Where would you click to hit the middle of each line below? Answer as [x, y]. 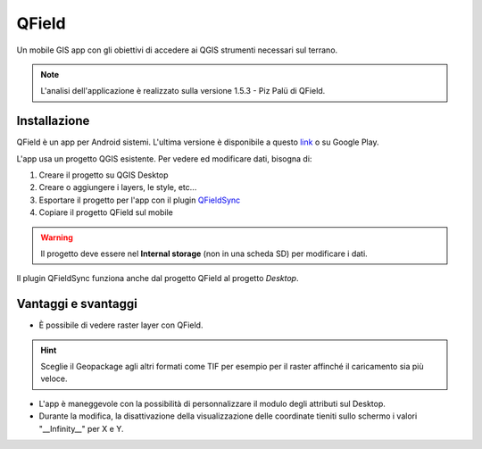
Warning [57, 237]
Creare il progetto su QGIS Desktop [104, 175]
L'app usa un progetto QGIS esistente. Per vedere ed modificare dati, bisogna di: [164, 158]
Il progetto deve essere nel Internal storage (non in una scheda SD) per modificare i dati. [204, 254]
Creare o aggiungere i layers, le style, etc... [118, 187]
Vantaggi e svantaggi [77, 304]
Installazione [53, 121]
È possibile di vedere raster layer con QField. [121, 325]
